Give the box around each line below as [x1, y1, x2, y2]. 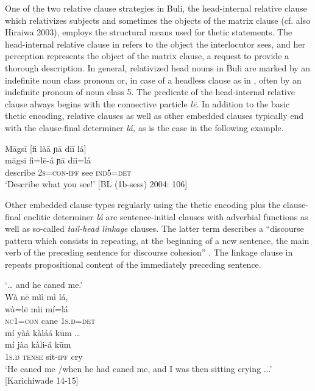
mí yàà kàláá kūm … [5, 326, 80, 339]
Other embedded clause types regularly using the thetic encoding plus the [5, 198, 280, 210]
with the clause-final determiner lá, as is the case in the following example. [5, 121, 284, 134]
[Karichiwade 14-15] [5, 374, 79, 387]
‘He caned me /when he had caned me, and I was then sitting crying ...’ [5, 362, 272, 375]
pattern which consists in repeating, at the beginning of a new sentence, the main [5, 234, 310, 246]
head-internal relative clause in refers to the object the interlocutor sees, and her [5, 37, 305, 50]
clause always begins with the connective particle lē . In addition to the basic [5, 97, 290, 110]
